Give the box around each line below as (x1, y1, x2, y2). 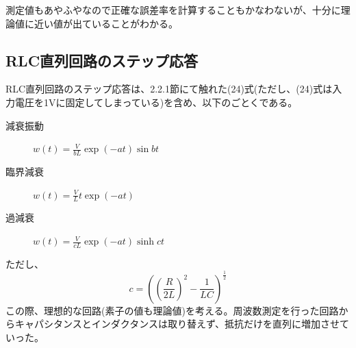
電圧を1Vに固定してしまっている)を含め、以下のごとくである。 (14, 95, 298, 109)
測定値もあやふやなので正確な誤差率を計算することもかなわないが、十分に (5, 3, 341, 16)
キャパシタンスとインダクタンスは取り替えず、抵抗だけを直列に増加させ (14, 316, 340, 331)
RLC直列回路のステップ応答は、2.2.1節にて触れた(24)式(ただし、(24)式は (5, 82, 333, 96)
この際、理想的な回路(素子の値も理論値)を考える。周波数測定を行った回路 (5, 303, 339, 317)
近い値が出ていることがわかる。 (34, 16, 178, 30)
